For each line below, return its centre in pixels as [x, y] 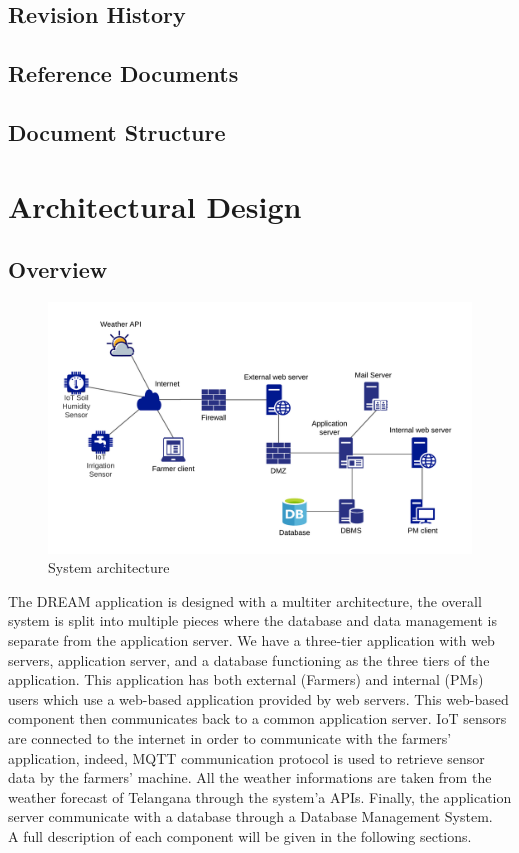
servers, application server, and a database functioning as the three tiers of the [249, 659]
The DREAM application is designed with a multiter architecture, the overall [245, 600]
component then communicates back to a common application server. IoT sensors [257, 718]
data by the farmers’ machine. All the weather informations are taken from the [250, 777]
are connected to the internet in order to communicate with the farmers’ [230, 738]
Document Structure [117, 131]
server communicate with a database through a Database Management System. [250, 816]
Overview [58, 269]
